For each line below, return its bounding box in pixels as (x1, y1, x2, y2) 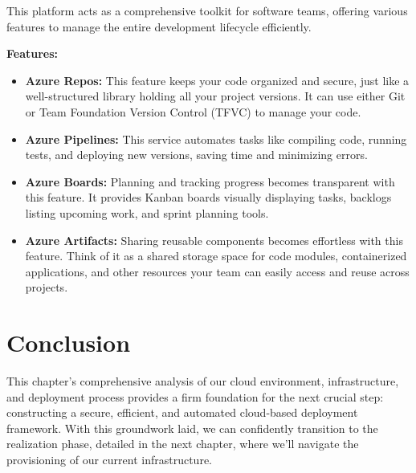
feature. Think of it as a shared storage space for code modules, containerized (25, 247, 407, 264)
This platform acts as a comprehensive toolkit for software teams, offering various (6, 2, 408, 18)
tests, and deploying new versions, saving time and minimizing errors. (25, 146, 368, 163)
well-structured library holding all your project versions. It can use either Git (25, 88, 406, 104)
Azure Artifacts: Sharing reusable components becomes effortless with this (25, 231, 403, 248)
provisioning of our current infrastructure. (6, 451, 212, 467)
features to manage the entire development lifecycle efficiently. (6, 18, 312, 35)
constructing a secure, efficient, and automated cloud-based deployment (6, 404, 358, 421)
